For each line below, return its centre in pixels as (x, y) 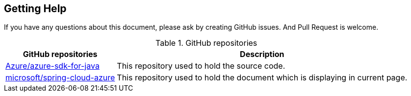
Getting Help (35, 9)
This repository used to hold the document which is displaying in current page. (262, 78)
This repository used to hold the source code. (201, 66)
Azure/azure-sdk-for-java (52, 66)
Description (262, 54)
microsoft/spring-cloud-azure (60, 78)
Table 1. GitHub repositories (206, 43)
